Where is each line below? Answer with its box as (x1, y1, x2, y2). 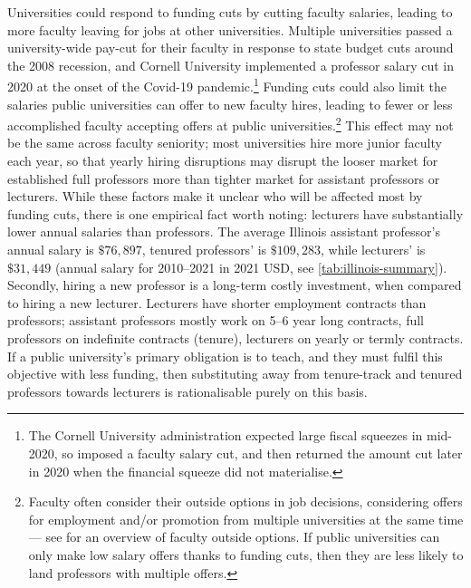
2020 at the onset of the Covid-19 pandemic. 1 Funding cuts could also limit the (7, 74, 447, 96)
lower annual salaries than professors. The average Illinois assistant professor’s (7, 222, 440, 241)
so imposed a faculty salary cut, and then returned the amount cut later (62, 443, 463, 462)
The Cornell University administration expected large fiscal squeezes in (28, 426, 423, 445)
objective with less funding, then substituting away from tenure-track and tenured (7, 364, 463, 383)
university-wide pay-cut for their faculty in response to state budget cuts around (7, 38, 454, 57)
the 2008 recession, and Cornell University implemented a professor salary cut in (7, 55, 455, 74)
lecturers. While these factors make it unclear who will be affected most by (7, 187, 423, 206)
